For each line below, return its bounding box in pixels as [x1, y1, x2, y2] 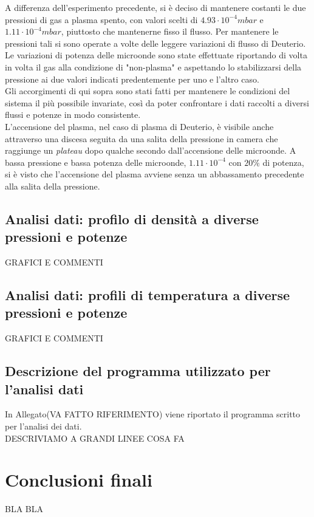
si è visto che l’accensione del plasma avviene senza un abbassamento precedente [5, 168, 304, 180]
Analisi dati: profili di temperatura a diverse [5, 286, 290, 304]
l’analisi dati [5, 379, 84, 398]
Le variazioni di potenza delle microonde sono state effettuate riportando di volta [5, 49, 307, 61]
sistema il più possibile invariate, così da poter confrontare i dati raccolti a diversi [5, 96, 309, 109]
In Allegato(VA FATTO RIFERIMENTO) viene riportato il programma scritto [5, 408, 301, 420]
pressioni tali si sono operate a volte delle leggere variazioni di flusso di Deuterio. [5, 36, 306, 49]
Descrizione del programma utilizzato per [5, 361, 271, 380]
